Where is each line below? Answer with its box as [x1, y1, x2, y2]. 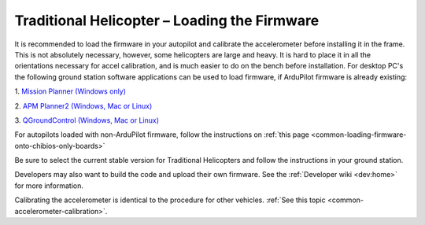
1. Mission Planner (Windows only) [14, 87, 126, 96]
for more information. [14, 181, 84, 190]
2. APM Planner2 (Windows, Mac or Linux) [14, 101, 153, 110]
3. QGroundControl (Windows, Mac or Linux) [14, 115, 159, 125]
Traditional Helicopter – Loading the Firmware [14, 12, 320, 29]
